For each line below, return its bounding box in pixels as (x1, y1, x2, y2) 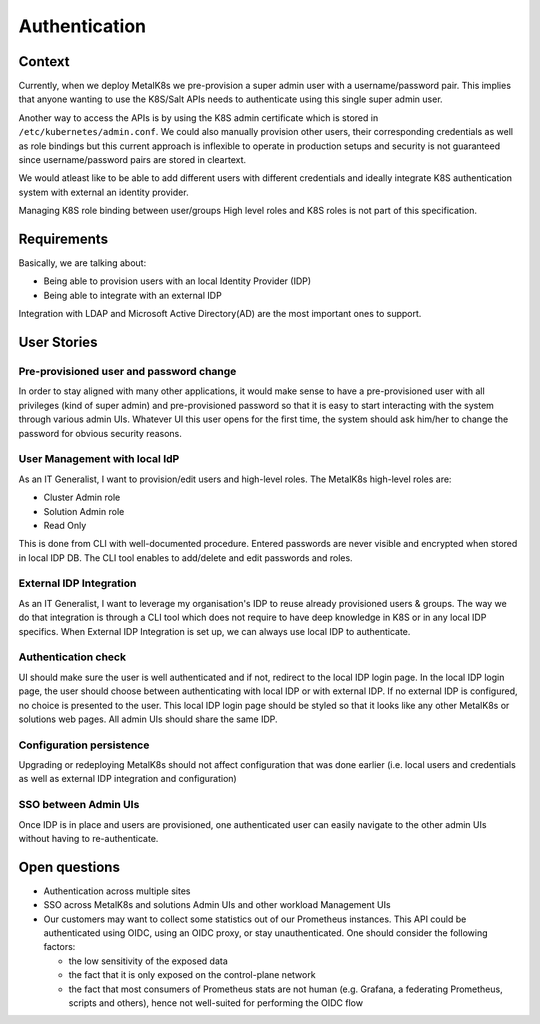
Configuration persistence (18, 738, 150, 752)
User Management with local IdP (18, 452, 180, 466)
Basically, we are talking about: (18, 257, 147, 269)
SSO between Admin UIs (18, 798, 140, 812)
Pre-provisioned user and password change (18, 365, 237, 379)
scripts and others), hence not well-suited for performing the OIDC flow (68, 997, 364, 1009)
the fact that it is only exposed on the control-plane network (68, 969, 316, 981)
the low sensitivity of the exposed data (68, 955, 229, 967)
